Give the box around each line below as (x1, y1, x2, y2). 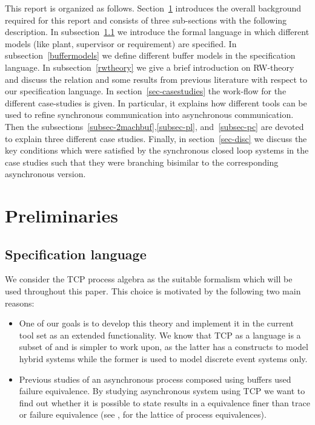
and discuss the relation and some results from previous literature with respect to (5, 73, 308, 85)
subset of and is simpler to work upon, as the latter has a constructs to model (19, 340, 308, 353)
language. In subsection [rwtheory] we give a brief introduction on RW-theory (5, 60, 294, 73)
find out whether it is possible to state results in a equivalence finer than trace (19, 396, 310, 409)
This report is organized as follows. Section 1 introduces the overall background (5, 2, 302, 14)
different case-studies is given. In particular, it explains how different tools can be (5, 96, 307, 109)
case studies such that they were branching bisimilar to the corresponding (5, 155, 279, 168)
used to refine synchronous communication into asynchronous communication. (5, 108, 294, 121)
